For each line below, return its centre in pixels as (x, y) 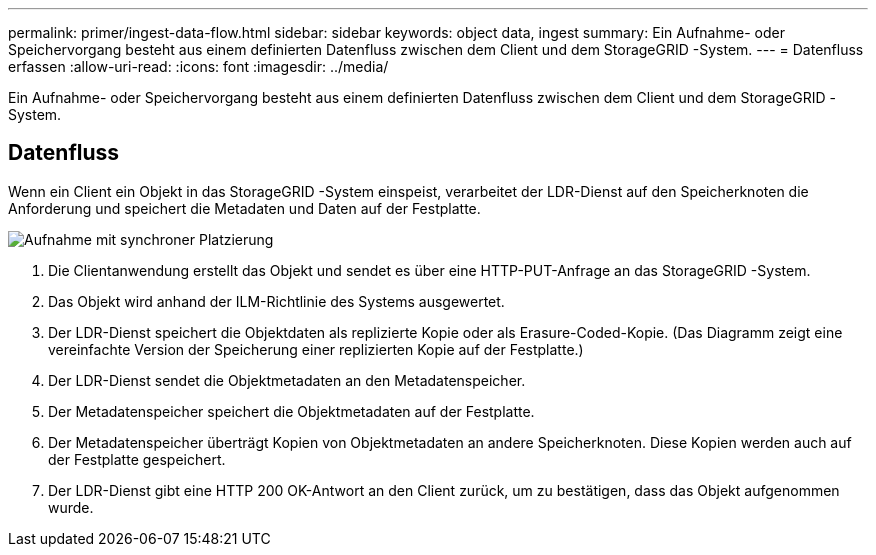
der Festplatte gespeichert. (137, 459)
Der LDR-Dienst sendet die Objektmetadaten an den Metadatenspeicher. (287, 380)
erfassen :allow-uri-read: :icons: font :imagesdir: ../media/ (198, 66)
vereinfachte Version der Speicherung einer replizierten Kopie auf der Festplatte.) (316, 349)
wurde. (71, 507)
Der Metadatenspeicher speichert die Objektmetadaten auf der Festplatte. (291, 411)
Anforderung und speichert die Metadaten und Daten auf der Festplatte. (244, 208)
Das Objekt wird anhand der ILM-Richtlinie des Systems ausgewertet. (276, 301)
